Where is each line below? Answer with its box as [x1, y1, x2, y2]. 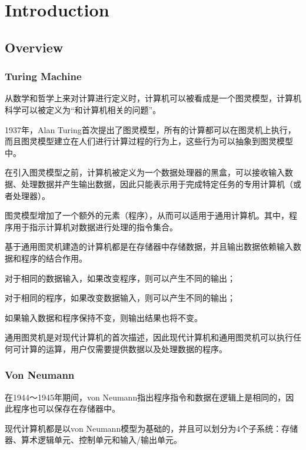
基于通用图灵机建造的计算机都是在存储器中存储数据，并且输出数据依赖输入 [5, 240, 293, 253]
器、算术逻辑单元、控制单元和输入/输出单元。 [5, 434, 182, 446]
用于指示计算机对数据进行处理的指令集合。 [12, 220, 178, 233]
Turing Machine [5, 69, 82, 84]
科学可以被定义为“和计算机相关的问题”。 [5, 103, 161, 115]
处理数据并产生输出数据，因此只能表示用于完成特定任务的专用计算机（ [21, 177, 293, 190]
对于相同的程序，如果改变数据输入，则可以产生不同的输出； [5, 292, 235, 304]
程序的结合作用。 [21, 252, 87, 264]
